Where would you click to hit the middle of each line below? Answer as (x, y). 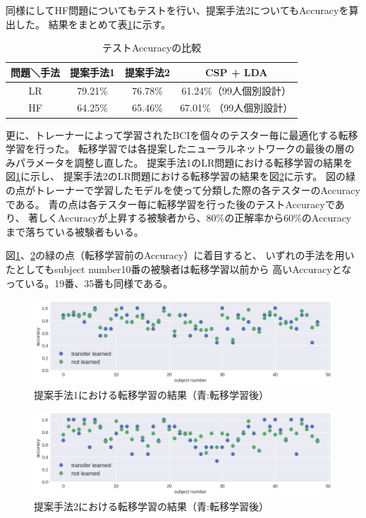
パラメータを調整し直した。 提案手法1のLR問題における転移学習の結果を (184, 162)
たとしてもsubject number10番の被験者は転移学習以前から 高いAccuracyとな (179, 269)
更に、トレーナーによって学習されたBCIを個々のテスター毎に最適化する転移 (182, 134)
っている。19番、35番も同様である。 (90, 283)
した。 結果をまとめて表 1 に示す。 (93, 24)
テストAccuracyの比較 (152, 48)
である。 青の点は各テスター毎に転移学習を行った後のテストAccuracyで (170, 204)
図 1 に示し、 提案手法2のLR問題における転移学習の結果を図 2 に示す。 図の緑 (181, 176)
